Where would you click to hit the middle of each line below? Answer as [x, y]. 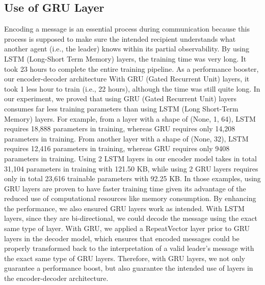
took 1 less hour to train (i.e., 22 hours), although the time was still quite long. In [132, 88]
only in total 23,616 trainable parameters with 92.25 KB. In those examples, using [132, 178]
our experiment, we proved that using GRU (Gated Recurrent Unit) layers [120, 98]
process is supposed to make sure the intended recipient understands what [120, 38]
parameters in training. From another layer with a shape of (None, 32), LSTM [126, 138]
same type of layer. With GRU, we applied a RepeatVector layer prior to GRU [127, 228]
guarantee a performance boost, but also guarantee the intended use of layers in [129, 268]
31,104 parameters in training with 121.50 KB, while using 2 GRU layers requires [131, 168]
